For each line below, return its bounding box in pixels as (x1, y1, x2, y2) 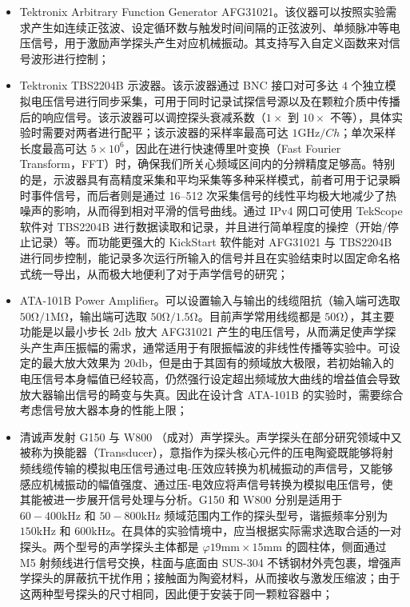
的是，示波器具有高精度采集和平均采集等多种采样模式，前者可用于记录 (19, 170, 389, 187)
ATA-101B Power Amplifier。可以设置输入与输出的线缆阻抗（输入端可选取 (19, 292, 400, 309)
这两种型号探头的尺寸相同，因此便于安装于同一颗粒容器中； (19, 585, 333, 601)
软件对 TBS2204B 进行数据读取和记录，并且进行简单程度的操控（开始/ (19, 218, 388, 234)
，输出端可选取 (68, 307, 147, 324)
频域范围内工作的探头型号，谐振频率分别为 (164, 506, 388, 523)
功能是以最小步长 (19, 323, 109, 340)
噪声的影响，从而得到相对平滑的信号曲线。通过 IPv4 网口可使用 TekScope (19, 202, 403, 219)
